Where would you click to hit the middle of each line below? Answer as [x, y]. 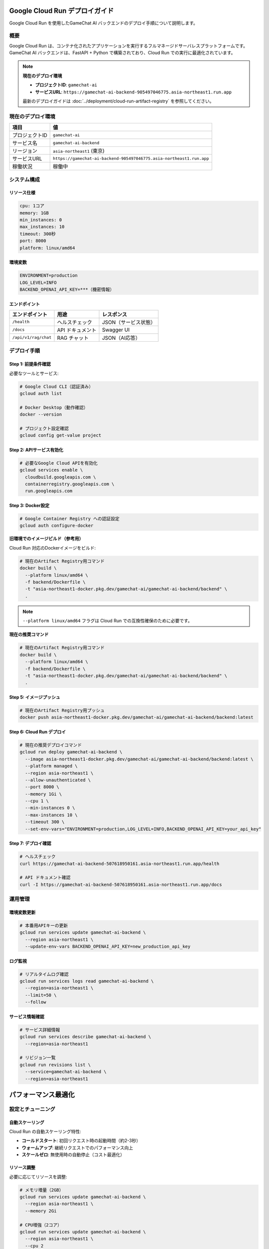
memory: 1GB [34, 213]
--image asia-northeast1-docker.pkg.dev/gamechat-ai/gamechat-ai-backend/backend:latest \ [139, 759]
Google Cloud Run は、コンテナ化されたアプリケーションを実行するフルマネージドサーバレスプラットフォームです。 [129, 45]
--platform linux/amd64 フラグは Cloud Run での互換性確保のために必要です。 [108, 621]
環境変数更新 [22, 912]
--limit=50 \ [41, 995]
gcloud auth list [41, 393]
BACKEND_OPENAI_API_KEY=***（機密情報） [67, 290]
